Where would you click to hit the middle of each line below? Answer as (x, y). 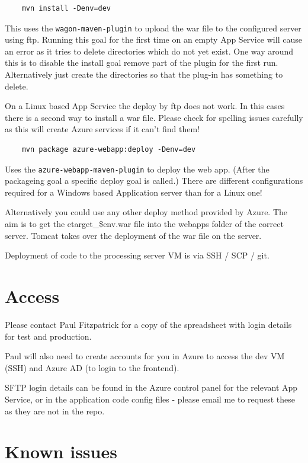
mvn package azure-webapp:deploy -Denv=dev (109, 149)
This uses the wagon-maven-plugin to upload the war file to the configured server (153, 28)
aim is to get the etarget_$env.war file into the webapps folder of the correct (144, 224)
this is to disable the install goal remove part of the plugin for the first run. (142, 63)
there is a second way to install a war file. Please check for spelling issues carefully (154, 117)
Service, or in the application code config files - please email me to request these (150, 399)
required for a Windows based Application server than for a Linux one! (134, 192)
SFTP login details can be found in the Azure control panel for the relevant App (151, 387)
